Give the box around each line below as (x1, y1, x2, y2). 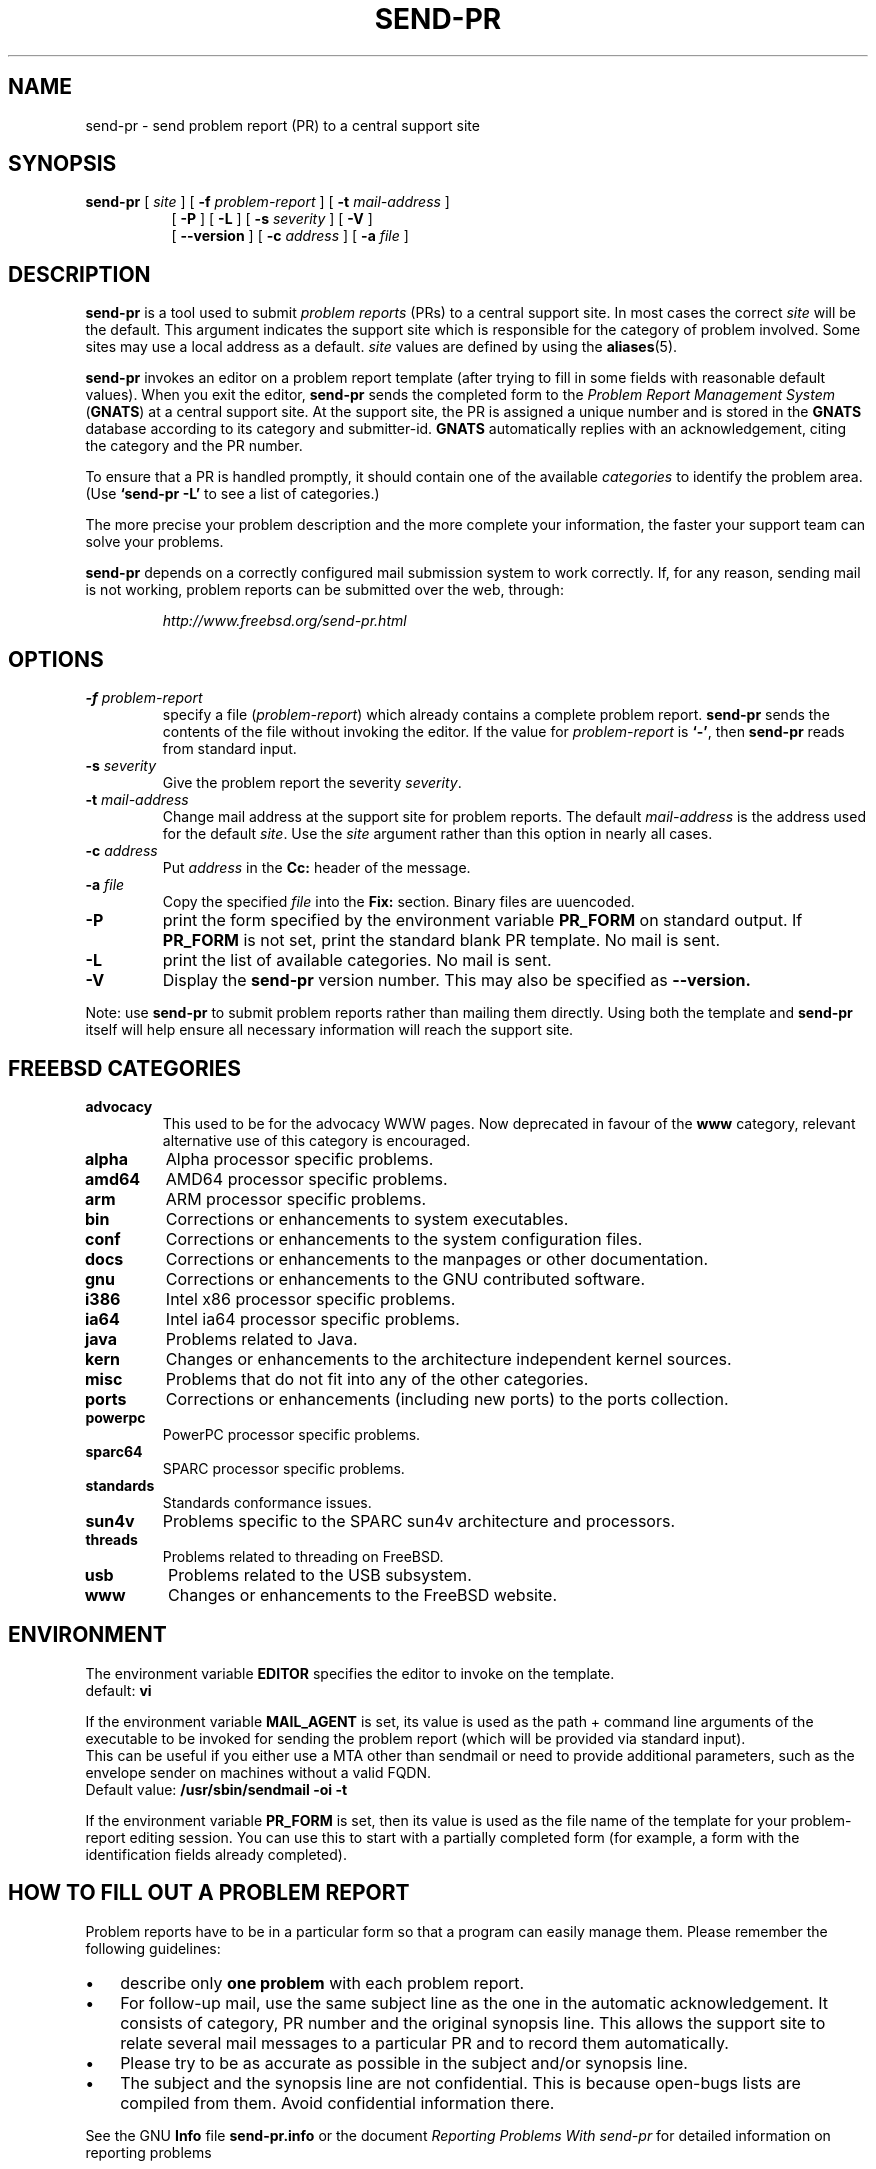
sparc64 (85, 1442, 143, 1460)
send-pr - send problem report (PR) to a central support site (85, 116, 480, 134)
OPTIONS (8, 646, 104, 672)
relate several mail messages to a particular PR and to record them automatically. (120, 2032, 729, 2053)
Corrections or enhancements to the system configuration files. (165, 1228, 643, 1249)
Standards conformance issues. (162, 1493, 372, 1511)
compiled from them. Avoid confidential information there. (120, 2092, 555, 2113)
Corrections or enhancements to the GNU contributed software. (165, 1268, 645, 1289)
